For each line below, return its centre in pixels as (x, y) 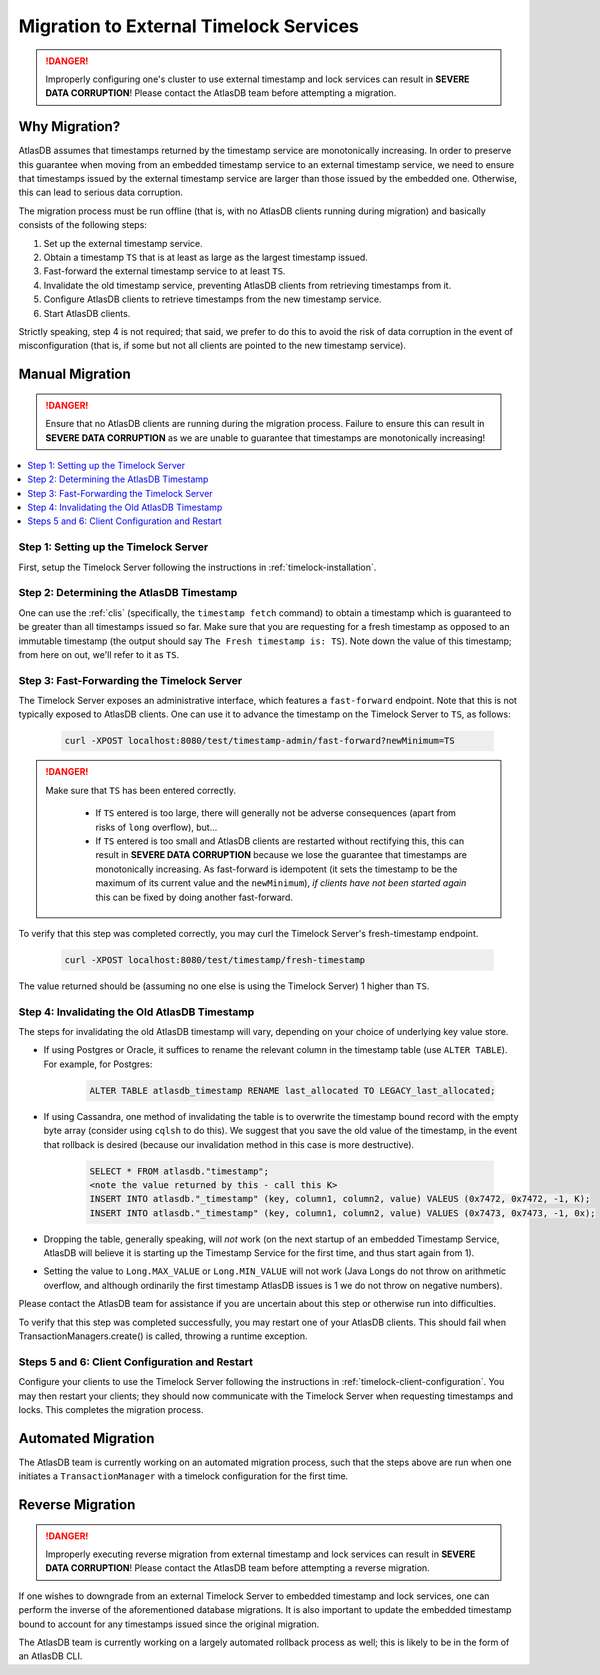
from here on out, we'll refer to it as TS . (99, 654)
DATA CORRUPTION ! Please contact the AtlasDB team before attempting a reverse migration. (237, 1568)
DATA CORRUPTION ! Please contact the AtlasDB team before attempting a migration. (221, 93)
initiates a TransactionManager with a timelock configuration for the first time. (183, 1476)
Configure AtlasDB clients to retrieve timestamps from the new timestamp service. (212, 299)
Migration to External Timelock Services (189, 26)
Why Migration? (69, 126)
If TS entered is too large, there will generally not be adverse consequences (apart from (276, 813)
